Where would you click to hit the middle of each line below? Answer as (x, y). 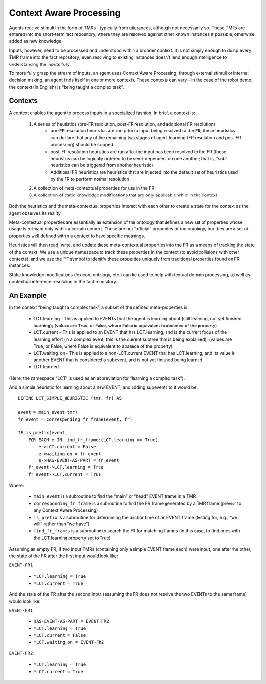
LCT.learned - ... (50, 367)
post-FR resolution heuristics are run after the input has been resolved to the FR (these (138, 151)
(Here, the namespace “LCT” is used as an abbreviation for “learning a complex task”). (97, 378)
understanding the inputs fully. (40, 64)
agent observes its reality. (35, 213)
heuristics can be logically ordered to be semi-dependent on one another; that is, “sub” (139, 158)
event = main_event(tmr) (48, 412)
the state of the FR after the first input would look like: (64, 556)
